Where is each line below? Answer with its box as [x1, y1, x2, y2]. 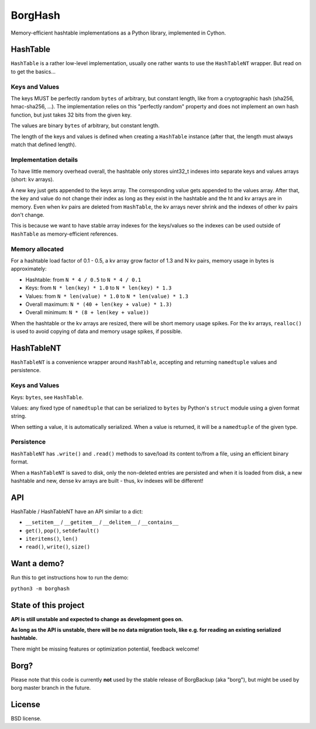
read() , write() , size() [25, 543, 91, 550]
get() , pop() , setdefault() [25, 527, 99, 534]
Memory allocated [11, 245, 64, 253]
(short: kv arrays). [11, 176, 54, 183]
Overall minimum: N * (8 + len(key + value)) [25, 309, 149, 316]
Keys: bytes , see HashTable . [11, 393, 84, 401]
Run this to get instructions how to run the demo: [11, 574, 129, 581]
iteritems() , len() [25, 535, 78, 542]
